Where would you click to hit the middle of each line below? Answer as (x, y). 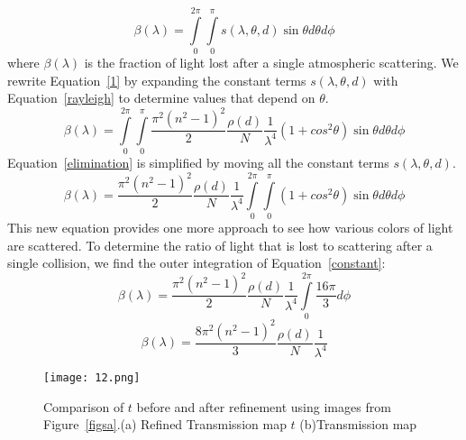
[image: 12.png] (92, 377)
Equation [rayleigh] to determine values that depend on (161, 98)
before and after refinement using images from (264, 406)
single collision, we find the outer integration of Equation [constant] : (196, 263)
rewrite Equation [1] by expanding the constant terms (157, 80)
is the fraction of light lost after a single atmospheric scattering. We (271, 63)
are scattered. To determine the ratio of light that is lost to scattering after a (220, 245)
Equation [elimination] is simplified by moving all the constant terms (198, 163)
